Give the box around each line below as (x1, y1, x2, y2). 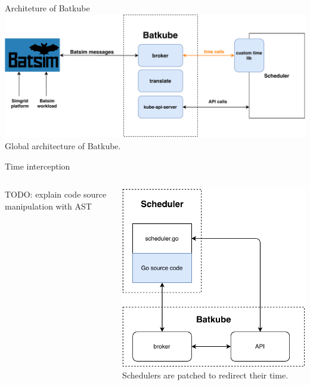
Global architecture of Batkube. (5, 139, 121, 152)
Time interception (5, 159, 70, 172)
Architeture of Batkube (5, 2, 90, 14)
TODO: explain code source (5, 188, 107, 201)
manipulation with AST (5, 199, 92, 212)
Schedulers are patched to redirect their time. (122, 369, 289, 381)
